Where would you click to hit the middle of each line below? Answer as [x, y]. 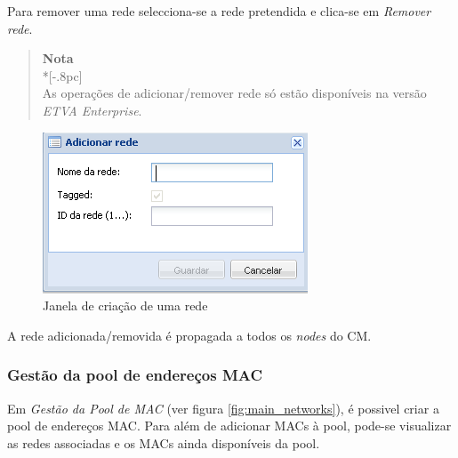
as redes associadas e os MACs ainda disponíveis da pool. [164, 442]
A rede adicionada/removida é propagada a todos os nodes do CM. [189, 335]
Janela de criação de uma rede [125, 305]
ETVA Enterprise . [92, 110]
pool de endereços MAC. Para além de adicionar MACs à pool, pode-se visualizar [229, 426]
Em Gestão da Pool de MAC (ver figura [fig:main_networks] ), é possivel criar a [223, 408]
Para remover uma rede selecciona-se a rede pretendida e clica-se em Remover [219, 11]
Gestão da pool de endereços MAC [135, 375]
